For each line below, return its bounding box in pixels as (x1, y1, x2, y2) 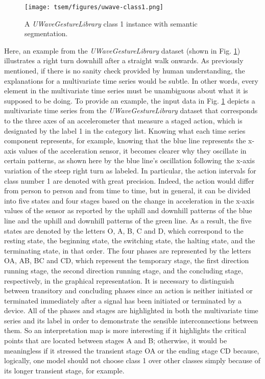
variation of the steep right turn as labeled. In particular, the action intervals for (4, 165, 256, 175)
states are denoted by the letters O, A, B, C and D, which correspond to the (4, 225, 244, 236)
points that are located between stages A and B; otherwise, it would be (4, 335, 227, 346)
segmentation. (25, 28, 68, 39)
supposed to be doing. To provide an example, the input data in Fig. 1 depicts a (4, 95, 255, 106)
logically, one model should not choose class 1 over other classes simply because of (4, 355, 260, 366)
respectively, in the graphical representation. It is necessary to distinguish (4, 275, 234, 286)
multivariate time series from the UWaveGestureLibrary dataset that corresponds (4, 105, 258, 116)
